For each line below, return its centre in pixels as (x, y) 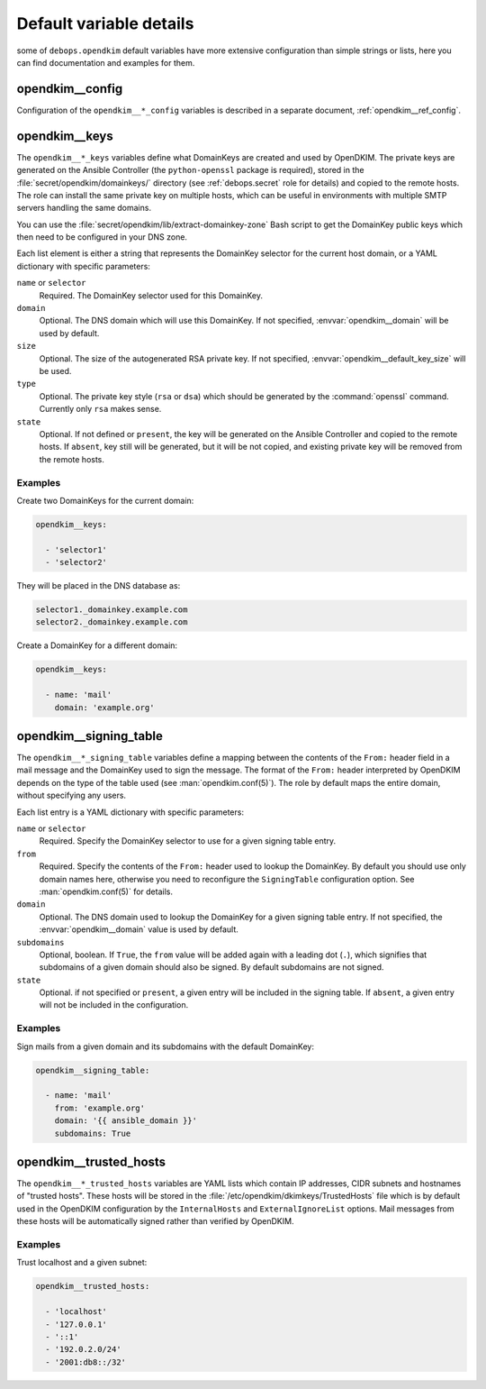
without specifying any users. (71, 795)
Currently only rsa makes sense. (100, 409)
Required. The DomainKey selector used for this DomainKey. (151, 295)
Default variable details (105, 23)
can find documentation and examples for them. (106, 62)
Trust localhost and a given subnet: (82, 1263)
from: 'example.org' (100, 1108)
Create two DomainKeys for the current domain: (105, 500)
